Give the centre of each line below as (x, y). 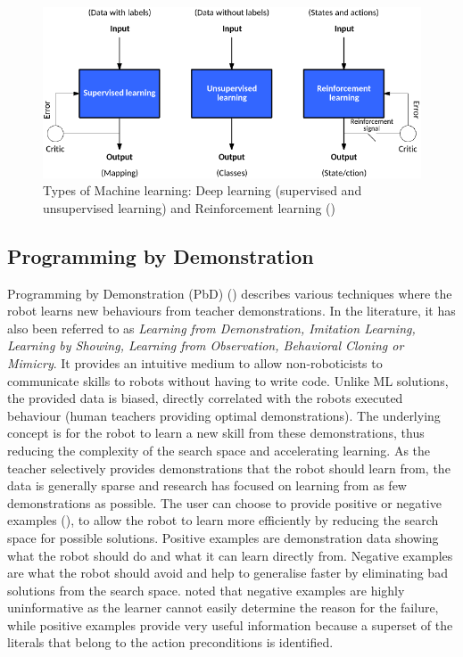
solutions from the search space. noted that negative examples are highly (206, 590)
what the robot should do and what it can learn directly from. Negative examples (230, 555)
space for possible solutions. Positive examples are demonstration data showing (223, 537)
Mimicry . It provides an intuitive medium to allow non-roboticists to (195, 362)
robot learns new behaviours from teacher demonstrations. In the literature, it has (231, 311)
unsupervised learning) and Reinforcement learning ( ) (189, 207)
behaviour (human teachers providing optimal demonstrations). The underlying (224, 415)
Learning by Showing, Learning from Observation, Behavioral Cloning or (206, 345)
